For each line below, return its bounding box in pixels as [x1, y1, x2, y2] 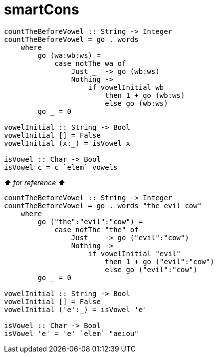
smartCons [4, 1, 79, 18]
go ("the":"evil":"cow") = [37, 217, 143, 226]
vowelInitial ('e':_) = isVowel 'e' [4, 305, 147, 314]
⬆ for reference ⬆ [4, 178, 65, 187]
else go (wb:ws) [105, 99, 168, 107]
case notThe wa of [54, 59, 126, 67]
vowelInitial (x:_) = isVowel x [4, 139, 130, 147]
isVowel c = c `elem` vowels [4, 163, 118, 171]
